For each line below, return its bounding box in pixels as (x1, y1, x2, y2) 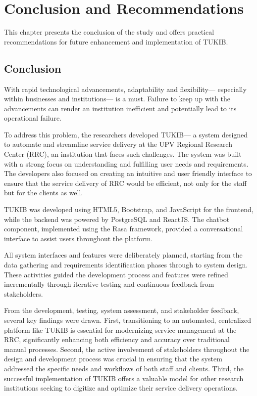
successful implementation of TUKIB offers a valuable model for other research (4, 373, 244, 383)
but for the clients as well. (4, 187, 83, 198)
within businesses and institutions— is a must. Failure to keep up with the (4, 93, 231, 104)
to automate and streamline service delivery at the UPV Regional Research (4, 139, 232, 149)
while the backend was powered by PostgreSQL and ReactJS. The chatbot (4, 214, 230, 224)
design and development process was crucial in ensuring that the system (4, 353, 222, 364)
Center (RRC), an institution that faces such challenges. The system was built (4, 149, 242, 159)
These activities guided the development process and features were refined (4, 269, 228, 279)
